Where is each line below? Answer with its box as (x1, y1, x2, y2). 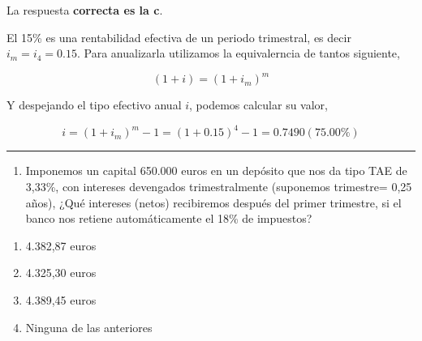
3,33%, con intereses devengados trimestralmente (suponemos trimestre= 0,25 (25, 177, 412, 194)
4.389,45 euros (25, 291, 97, 308)
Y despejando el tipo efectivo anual (6, 96, 182, 113)
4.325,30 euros (25, 264, 97, 281)
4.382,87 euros (25, 237, 97, 254)
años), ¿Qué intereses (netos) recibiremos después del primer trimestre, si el (25, 194, 402, 211)
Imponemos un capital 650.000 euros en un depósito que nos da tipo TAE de (25, 162, 407, 179)
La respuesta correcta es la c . (6, 2, 163, 18)
